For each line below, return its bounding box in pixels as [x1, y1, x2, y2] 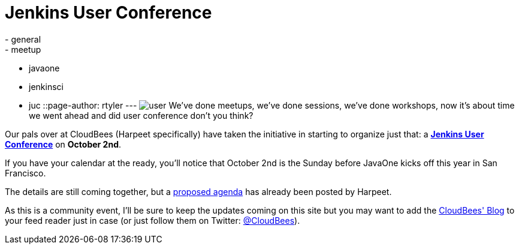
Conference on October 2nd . [5, 139, 122, 149]
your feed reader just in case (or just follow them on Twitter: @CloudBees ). [5, 215, 300, 226]
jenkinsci [29, 81, 64, 92]
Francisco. [5, 167, 46, 178]
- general [5, 34, 41, 44]
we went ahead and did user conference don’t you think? [29, 110, 254, 121]
